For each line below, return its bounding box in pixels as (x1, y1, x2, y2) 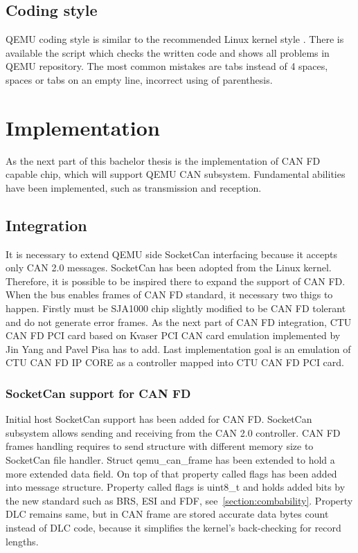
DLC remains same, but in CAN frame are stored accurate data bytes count (6, 507, 329, 521)
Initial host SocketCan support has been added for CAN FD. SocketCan (6, 412, 312, 426)
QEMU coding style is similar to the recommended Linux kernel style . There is (6, 32, 344, 46)
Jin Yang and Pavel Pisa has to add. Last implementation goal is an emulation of (6, 341, 351, 356)
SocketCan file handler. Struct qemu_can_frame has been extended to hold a (6, 453, 335, 467)
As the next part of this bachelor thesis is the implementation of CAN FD (6, 153, 321, 167)
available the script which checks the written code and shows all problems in (6, 45, 330, 60)
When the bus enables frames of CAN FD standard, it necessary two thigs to (6, 287, 333, 302)
